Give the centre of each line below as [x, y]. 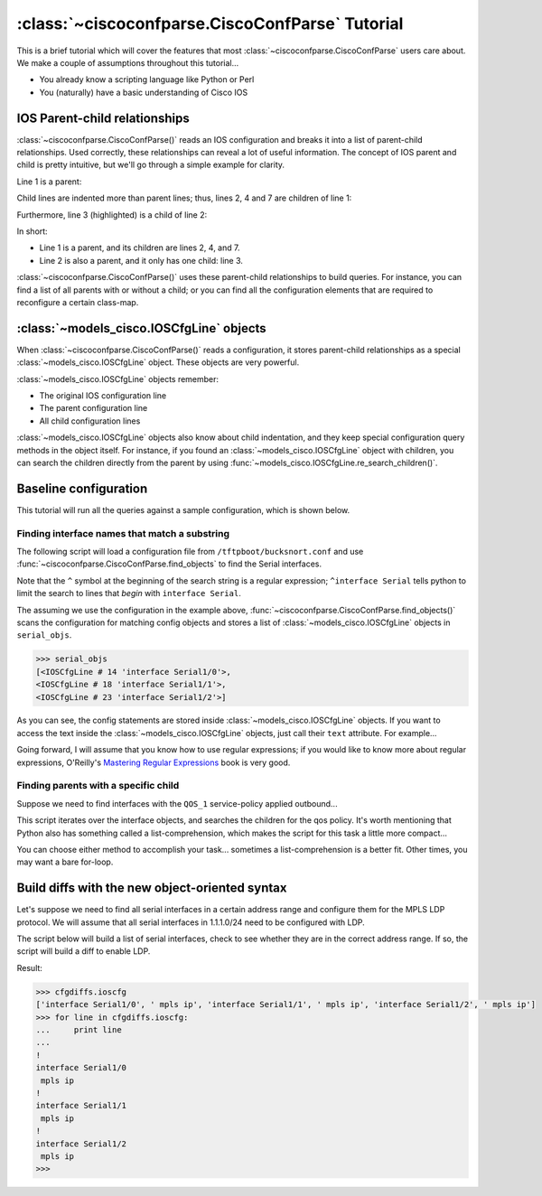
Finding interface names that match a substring [123, 533]
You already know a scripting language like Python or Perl [147, 79]
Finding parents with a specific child [98, 786]
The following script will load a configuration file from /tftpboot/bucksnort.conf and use [190, 551]
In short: [33, 231]
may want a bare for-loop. [65, 862]
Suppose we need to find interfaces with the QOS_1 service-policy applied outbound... [177, 803]
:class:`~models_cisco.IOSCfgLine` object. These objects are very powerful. [158, 362]
